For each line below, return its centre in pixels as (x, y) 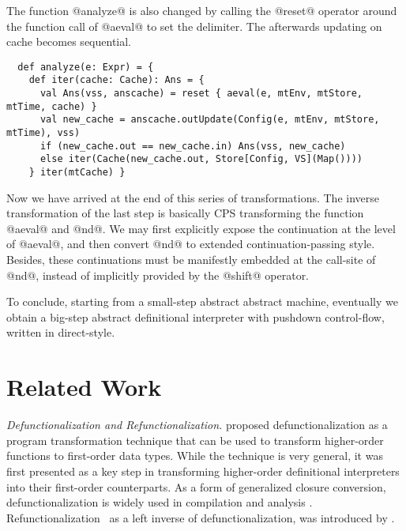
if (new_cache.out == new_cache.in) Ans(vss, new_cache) (193, 146)
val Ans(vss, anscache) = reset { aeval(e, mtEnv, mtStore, (201, 94)
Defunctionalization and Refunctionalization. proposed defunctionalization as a (197, 425)
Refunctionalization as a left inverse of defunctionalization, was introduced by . (201, 517)
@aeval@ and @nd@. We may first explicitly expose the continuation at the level (201, 228)
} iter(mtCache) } (77, 173)
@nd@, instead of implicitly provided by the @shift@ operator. (158, 275)
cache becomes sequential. (69, 41)
